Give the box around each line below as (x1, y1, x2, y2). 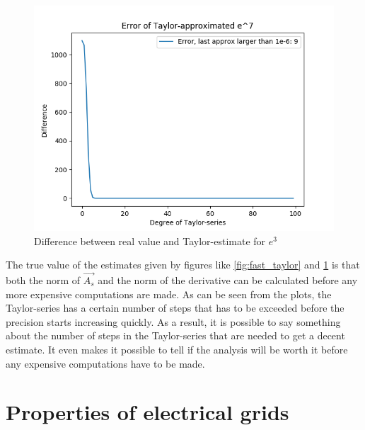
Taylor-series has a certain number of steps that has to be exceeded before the (6, 300, 344, 315)
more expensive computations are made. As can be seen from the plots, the (6, 286, 332, 301)
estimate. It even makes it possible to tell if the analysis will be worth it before (6, 341, 348, 356)
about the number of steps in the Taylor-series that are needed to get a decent (6, 328, 345, 343)
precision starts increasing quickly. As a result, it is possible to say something (6, 314, 341, 329)
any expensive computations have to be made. (6, 356, 205, 370)
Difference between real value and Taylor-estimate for (34, 233, 266, 248)
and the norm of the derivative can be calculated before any (98, 273, 358, 287)
